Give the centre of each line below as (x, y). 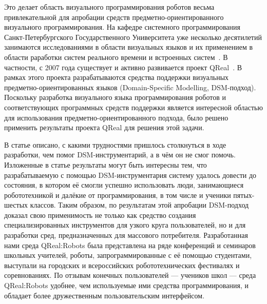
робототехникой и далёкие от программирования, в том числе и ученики (118, 195)
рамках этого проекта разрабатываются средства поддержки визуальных (117, 77)
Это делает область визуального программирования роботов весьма (109, 7)
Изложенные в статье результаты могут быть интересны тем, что (106, 164)
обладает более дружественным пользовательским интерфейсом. (104, 295)
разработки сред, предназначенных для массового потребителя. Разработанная (126, 235)
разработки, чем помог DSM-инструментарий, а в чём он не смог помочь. (120, 155)
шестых (16, 205)
